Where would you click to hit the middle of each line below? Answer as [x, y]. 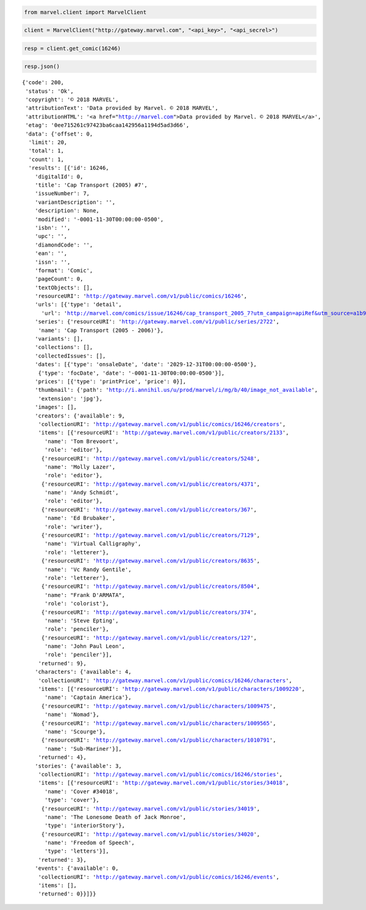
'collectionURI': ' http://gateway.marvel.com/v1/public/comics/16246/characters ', [165, 680]
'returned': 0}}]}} [67, 894]
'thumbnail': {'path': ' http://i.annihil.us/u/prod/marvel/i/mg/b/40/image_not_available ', [176, 390]
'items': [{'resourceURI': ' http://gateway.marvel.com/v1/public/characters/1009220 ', [171, 689]
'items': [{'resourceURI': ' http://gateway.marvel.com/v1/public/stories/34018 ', [163, 783]
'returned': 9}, [62, 663]
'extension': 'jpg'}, [70, 399]
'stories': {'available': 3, [78, 766]
